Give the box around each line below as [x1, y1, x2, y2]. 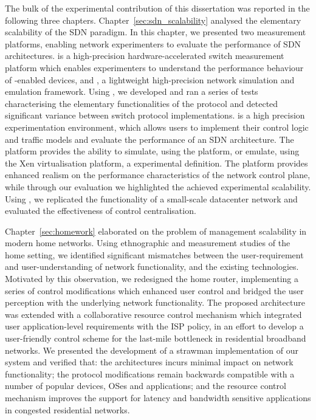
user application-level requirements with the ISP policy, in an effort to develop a [5, 320, 304, 332]
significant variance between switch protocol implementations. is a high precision [5, 109, 305, 122]
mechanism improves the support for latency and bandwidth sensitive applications [5, 391, 311, 404]
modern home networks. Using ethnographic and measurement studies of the [5, 236, 290, 249]
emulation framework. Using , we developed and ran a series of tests [5, 85, 258, 98]
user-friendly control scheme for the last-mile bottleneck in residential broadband [5, 332, 306, 345]
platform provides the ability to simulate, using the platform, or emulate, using [5, 145, 300, 157]
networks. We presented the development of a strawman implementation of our [5, 343, 298, 356]
